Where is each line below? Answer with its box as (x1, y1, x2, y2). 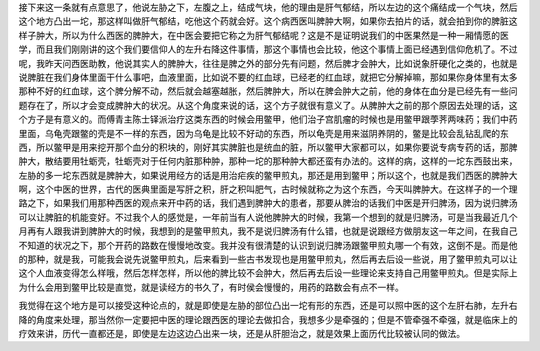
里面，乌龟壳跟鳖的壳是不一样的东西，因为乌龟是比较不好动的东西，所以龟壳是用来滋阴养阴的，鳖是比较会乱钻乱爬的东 (18, 127, 509, 139)
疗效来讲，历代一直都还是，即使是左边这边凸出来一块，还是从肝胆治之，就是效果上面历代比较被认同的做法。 (18, 327, 465, 339)
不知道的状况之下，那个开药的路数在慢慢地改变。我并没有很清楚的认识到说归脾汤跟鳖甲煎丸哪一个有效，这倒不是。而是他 (18, 239, 518, 251)
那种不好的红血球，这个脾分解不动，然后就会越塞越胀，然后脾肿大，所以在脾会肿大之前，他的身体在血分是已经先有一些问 (18, 85, 518, 97)
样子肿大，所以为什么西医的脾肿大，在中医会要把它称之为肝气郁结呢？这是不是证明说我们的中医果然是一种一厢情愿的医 (18, 29, 509, 41)
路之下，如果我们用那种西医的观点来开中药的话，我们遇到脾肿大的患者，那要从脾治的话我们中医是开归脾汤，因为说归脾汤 (18, 197, 518, 209)
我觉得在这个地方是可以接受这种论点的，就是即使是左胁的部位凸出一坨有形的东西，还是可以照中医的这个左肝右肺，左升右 (18, 300, 518, 312)
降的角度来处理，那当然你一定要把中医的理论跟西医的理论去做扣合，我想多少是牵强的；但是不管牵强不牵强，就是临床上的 (18, 313, 518, 325)
